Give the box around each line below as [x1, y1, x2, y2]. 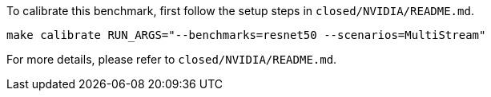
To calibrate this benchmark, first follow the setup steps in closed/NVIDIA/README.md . [6, 4, 474, 17]
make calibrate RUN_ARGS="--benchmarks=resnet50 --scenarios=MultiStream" [6, 29, 486, 41]
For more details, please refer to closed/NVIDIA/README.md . [6, 52, 337, 66]
